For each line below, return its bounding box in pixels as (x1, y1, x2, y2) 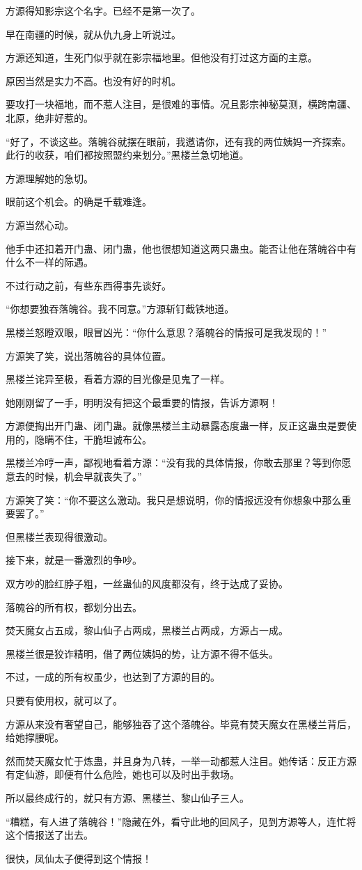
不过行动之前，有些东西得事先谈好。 (6, 278, 171, 292)
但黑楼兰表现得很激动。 (6, 529, 113, 544)
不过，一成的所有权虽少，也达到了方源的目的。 (6, 670, 220, 684)
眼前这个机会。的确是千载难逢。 (6, 194, 152, 209)
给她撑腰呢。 (6, 730, 64, 745)
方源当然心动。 (6, 217, 74, 232)
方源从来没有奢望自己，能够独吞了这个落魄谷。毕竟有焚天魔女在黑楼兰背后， (6, 716, 356, 731)
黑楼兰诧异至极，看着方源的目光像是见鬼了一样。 (6, 372, 230, 386)
